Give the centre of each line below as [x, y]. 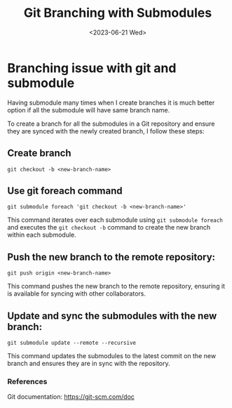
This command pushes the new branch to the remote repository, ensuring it [116, 287]
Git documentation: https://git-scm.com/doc [71, 397]
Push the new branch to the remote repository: [111, 257]
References [27, 381]
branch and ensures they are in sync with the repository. [89, 363]
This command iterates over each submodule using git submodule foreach [115, 220]
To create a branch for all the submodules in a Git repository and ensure [111, 124]
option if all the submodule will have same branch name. [89, 110]
